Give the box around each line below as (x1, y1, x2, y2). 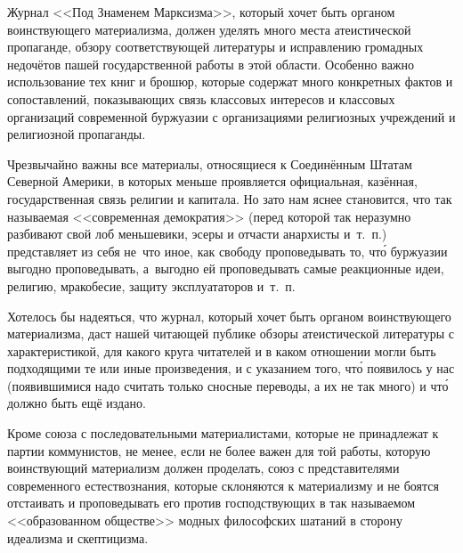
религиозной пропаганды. (7, 125, 146, 143)
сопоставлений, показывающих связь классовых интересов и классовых (7, 89, 395, 108)
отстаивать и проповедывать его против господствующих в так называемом (7, 493, 416, 512)
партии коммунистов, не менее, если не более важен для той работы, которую (7, 441, 431, 459)
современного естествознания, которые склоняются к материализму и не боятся (7, 476, 439, 494)
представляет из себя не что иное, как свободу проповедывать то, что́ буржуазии (7, 241, 448, 260)
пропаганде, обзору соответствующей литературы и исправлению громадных (7, 37, 424, 56)
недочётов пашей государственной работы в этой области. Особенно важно (7, 54, 415, 73)
